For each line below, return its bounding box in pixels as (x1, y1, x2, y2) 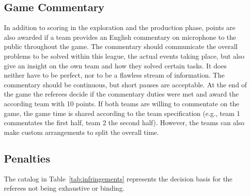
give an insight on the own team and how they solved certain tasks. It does (4, 60, 227, 70)
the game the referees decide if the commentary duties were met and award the (4, 89, 239, 99)
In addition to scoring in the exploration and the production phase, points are (4, 22, 235, 33)
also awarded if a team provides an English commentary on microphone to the (4, 32, 236, 42)
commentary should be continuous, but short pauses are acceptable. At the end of (4, 79, 247, 89)
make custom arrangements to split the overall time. (4, 127, 159, 137)
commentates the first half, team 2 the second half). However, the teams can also (4, 117, 245, 128)
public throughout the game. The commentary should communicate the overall (4, 41, 238, 51)
